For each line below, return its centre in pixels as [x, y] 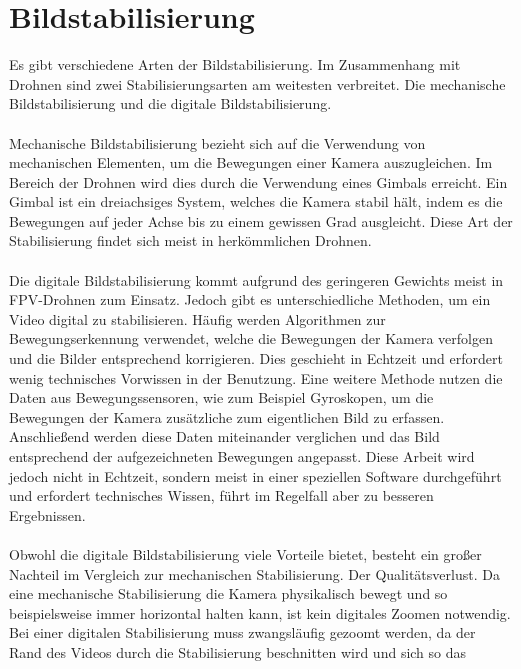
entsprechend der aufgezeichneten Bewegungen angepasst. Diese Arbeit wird [242, 456]
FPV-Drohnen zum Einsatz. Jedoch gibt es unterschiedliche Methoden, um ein [250, 299]
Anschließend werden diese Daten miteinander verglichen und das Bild [224, 436]
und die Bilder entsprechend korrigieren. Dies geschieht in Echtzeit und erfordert [256, 358]
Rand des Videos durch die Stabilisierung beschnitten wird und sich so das [238, 651]
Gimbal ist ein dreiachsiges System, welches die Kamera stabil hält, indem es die [256, 201]
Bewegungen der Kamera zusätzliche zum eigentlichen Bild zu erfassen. [227, 416]
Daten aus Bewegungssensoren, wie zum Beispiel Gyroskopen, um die [221, 397]
